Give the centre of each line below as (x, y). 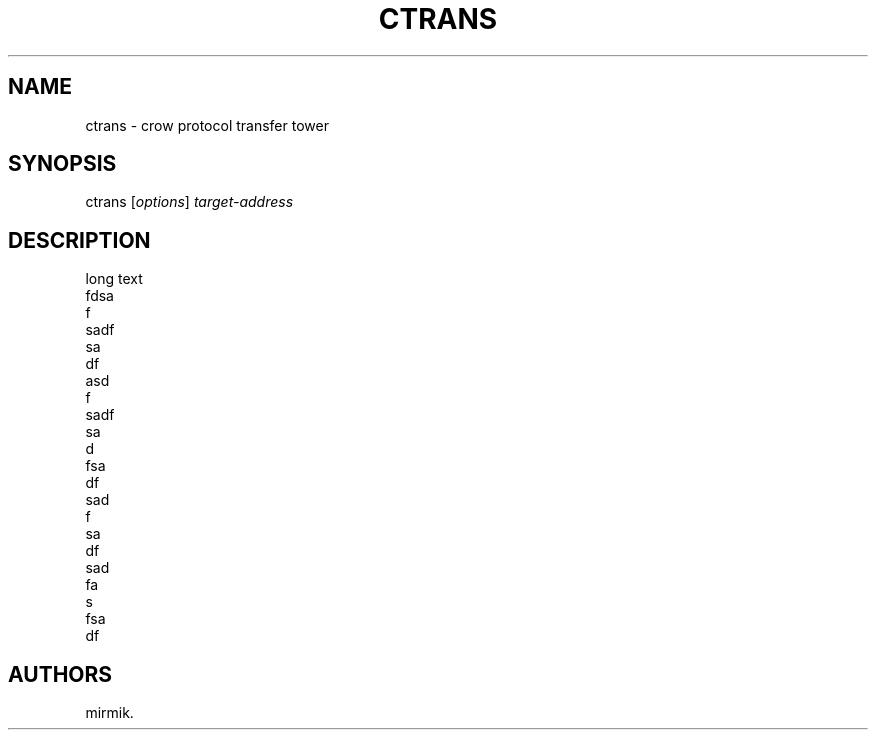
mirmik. (109, 713)
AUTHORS (60, 674)
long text (114, 279)
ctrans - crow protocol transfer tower (207, 125)
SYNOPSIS (62, 164)
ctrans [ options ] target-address (189, 202)
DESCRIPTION (79, 240)
